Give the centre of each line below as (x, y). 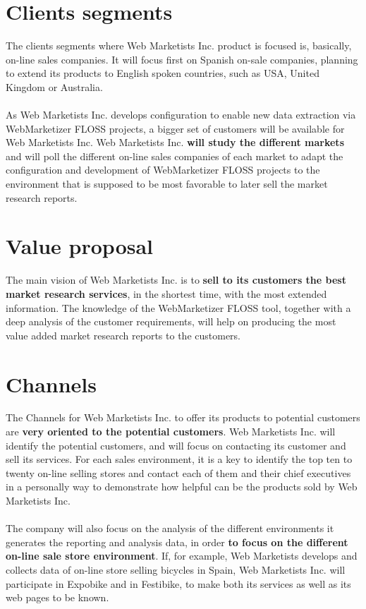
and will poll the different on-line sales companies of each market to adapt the (175, 156)
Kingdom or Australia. (54, 86)
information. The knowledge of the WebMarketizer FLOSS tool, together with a (178, 307)
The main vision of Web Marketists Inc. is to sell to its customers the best (176, 280)
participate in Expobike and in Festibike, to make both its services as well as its (178, 583)
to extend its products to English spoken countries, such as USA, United (163, 73)
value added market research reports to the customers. (123, 335)
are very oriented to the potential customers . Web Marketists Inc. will (171, 432)
